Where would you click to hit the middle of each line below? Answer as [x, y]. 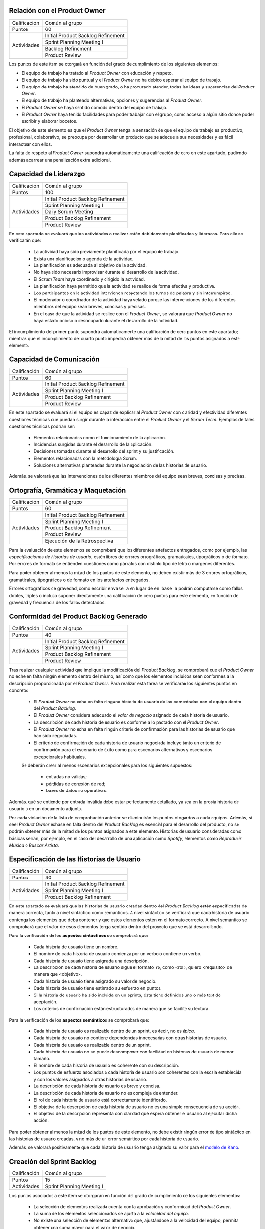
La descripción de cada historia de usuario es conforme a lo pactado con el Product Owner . [126, 722]
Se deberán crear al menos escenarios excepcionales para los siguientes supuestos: [107, 766]
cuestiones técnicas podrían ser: [42, 426]
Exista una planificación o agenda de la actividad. [84, 259]
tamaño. [42, 1058]
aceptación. [46, 1002]
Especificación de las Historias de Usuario [75, 859]
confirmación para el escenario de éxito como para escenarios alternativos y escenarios [123, 750]
